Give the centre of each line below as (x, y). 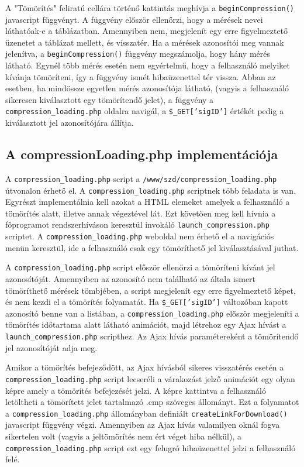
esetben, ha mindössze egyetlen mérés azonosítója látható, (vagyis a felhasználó (147, 88)
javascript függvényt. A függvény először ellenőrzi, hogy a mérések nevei (134, 19)
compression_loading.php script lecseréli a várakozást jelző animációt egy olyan (150, 378)
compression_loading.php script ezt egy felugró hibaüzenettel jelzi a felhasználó (151, 447)
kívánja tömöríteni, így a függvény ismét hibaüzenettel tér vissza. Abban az (141, 76)
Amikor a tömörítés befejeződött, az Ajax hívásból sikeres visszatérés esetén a (145, 367)
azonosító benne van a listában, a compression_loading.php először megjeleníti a (152, 313)
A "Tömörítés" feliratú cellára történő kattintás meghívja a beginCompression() (150, 8)
